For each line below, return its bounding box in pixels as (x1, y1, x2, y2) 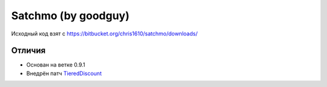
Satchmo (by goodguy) (11, 9, 130, 22)
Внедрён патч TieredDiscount (26, 70, 102, 77)
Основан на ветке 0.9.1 (26, 61, 85, 68)
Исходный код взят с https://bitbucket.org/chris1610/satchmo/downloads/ (11, 30, 198, 37)
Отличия (11, 46, 46, 56)
